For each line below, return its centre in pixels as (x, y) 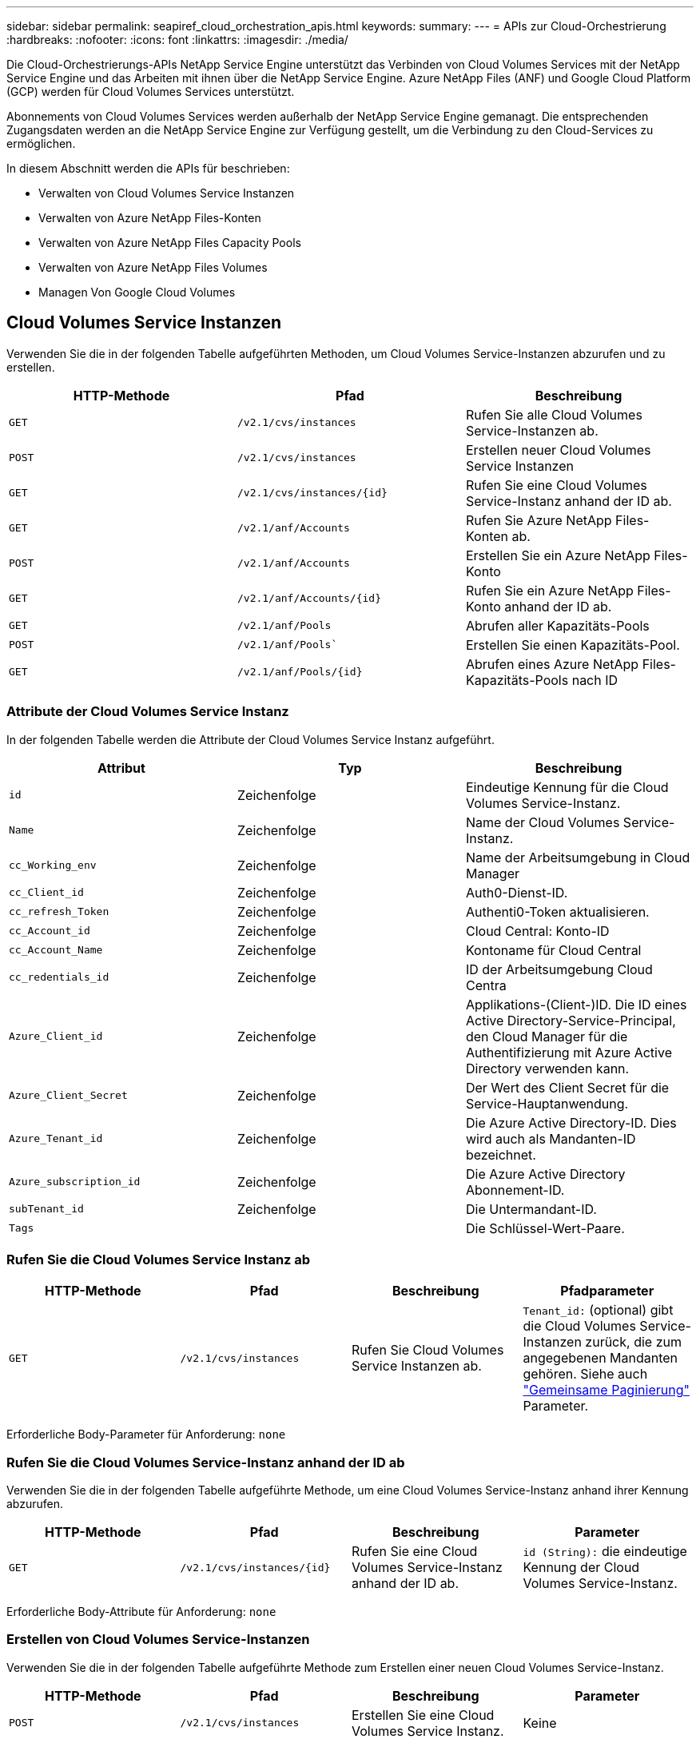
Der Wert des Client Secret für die (567, 1087)
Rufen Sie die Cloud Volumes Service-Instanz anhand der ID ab (206, 1462)
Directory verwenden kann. (547, 1068)
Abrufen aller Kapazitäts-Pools (557, 625)
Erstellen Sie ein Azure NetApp (558, 555)
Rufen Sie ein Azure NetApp (549, 590)
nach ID (595, 680)
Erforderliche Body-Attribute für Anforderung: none (141, 1612)
